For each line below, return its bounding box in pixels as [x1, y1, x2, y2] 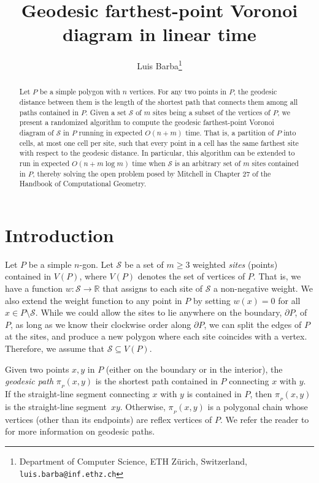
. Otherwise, [120, 400, 166, 413]
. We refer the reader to [220, 413, 309, 425]
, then [250, 387, 272, 400]
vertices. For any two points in [129, 86, 227, 97]
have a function [5, 282, 63, 295]
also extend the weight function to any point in [5, 294, 182, 306]
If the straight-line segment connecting [5, 387, 150, 400]
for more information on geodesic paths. [5, 425, 155, 438]
